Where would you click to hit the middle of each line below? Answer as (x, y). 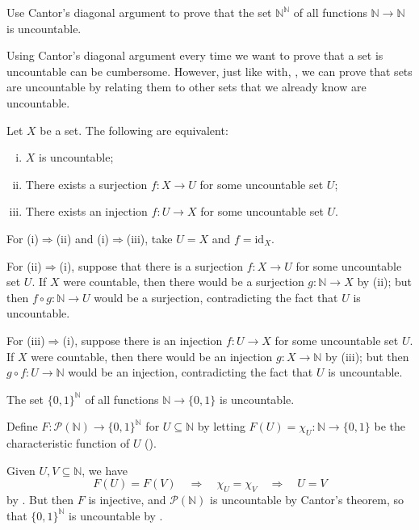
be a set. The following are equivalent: (134, 130)
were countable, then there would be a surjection (184, 282)
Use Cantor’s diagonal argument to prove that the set (139, 12)
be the (390, 426)
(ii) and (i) (83, 238)
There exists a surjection (86, 184)
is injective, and (127, 500)
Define (22, 426)
